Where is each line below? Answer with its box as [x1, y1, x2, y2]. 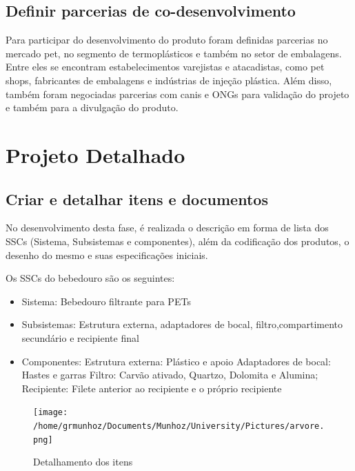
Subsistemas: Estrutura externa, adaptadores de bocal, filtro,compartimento [21, 317, 343, 331]
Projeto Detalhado [6, 140, 185, 169]
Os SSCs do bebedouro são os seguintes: [6, 271, 175, 285]
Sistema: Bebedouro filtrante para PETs [21, 294, 191, 308]
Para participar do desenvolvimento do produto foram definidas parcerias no [6, 32, 328, 47]
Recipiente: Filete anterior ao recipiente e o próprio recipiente [21, 381, 282, 395]
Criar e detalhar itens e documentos [6, 188, 268, 209]
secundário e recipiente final [21, 330, 139, 345]
